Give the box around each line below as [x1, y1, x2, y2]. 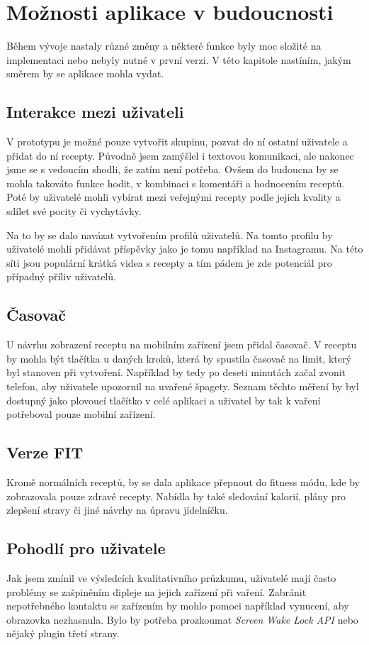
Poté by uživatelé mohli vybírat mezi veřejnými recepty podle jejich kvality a [6, 189, 341, 204]
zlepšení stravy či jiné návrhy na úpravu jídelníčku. [6, 502, 228, 517]
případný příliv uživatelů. [6, 269, 116, 284]
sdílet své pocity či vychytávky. [6, 204, 142, 219]
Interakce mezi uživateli [6, 101, 184, 123]
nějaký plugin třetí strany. [6, 626, 120, 641]
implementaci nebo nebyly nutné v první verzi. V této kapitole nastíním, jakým [6, 52, 351, 67]
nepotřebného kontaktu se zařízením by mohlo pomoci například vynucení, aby [6, 598, 349, 613]
